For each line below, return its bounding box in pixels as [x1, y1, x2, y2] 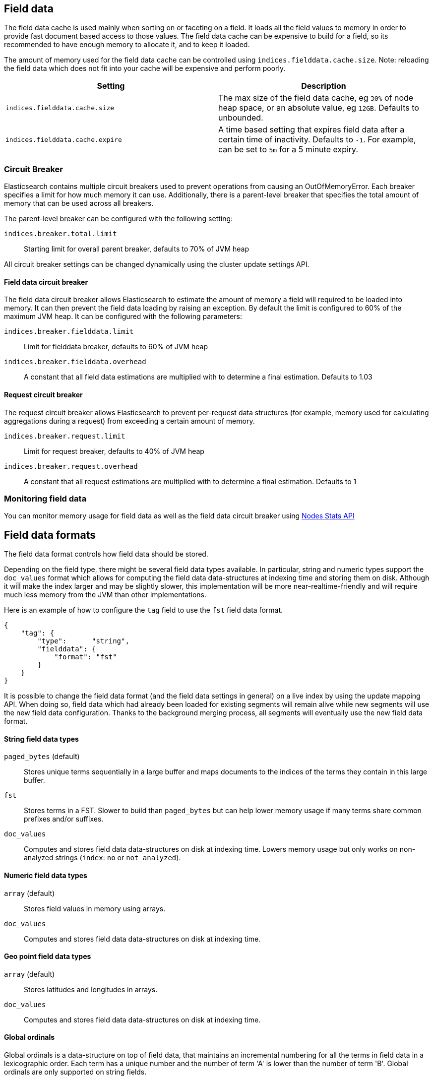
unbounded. [218, 113, 263, 123]
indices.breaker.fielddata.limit [4, 327, 134, 336]
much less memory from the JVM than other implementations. [4, 590, 207, 599]
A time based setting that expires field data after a [218, 125, 405, 135]
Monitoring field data [4, 493, 87, 504]
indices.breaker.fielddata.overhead [4, 358, 146, 366]
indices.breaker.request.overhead [4, 462, 138, 470]
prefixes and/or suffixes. [24, 815, 104, 824]
